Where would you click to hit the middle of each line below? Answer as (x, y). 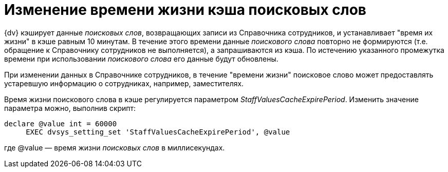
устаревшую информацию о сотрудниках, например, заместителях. (124, 83)
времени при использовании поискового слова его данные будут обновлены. (141, 59)
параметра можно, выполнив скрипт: (70, 108)
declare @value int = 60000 (61, 123)
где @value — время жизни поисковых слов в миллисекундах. (115, 147)
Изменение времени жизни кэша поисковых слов (185, 10)
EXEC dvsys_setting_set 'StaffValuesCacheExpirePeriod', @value (158, 132)
